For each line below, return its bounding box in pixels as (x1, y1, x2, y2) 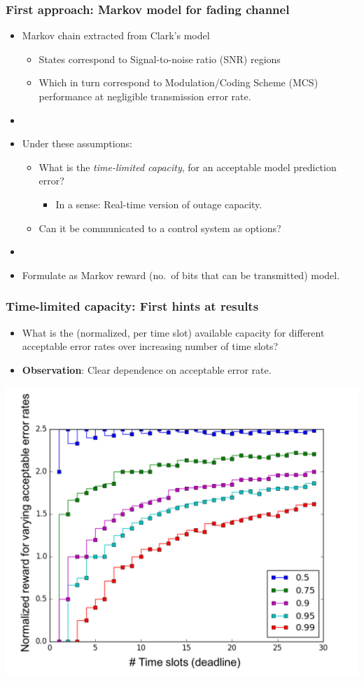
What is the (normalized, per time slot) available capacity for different (22, 325, 325, 339)
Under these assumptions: (22, 136, 132, 151)
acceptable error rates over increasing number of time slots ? (22, 339, 279, 353)
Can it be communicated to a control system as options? (38, 220, 281, 235)
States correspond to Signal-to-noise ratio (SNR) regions (38, 51, 281, 66)
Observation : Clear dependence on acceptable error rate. (22, 362, 272, 377)
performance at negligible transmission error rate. (38, 89, 251, 103)
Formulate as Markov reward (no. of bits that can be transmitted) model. (22, 267, 340, 282)
